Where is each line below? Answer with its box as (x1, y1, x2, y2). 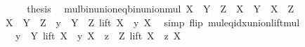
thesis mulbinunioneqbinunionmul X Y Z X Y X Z (27, 1, 294, 15)
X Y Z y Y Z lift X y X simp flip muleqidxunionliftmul (5, 15, 300, 29)
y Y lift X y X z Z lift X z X (15, 28, 181, 43)
